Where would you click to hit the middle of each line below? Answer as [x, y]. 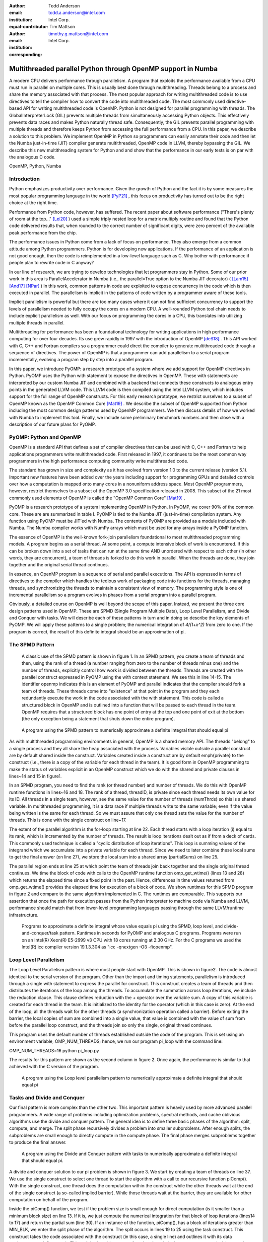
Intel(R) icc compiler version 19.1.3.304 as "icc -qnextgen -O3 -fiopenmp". [97, 947]
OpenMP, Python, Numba [35, 166]
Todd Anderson [64, 6]
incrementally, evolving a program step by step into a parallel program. [81, 360]
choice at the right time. [33, 203]
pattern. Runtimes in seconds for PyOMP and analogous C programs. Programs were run [150, 933]
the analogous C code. [32, 157]
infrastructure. [24, 915]
